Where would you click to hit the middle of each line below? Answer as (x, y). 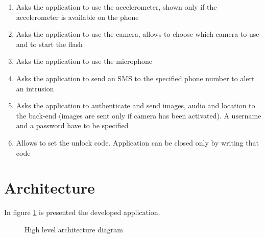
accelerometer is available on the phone (77, 17)
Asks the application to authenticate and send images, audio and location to (136, 105)
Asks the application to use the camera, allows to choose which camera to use (138, 34)
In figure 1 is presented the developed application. (82, 212)
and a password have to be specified (72, 125)
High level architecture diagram (74, 229)
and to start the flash (49, 44)
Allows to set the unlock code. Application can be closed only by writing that (137, 142)
